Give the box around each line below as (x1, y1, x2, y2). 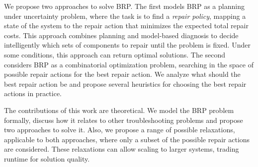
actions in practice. (4, 88, 62, 99)
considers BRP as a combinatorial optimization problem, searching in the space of (4, 59, 254, 69)
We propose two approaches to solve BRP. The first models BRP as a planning (4, 1, 245, 11)
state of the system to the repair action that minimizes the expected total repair (4, 20, 249, 31)
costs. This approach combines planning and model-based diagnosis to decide (4, 30, 239, 40)
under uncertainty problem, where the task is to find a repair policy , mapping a (4, 10, 246, 21)
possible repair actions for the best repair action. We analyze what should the (4, 69, 241, 79)
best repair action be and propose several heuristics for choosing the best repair (4, 78, 247, 89)
